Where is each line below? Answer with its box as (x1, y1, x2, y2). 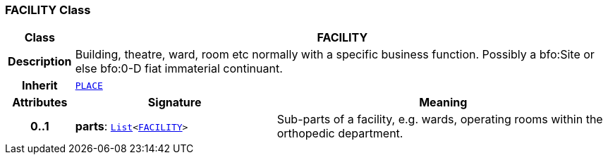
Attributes (12, 95, 68, 110)
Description (8, 54, 72, 69)
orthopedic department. (276, 126, 403, 141)
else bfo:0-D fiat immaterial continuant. (75, 61, 283, 76)
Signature (147, 95, 202, 110)
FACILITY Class (5, 3, 91, 17)
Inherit (21, 78, 58, 93)
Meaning (419, 95, 468, 110)
